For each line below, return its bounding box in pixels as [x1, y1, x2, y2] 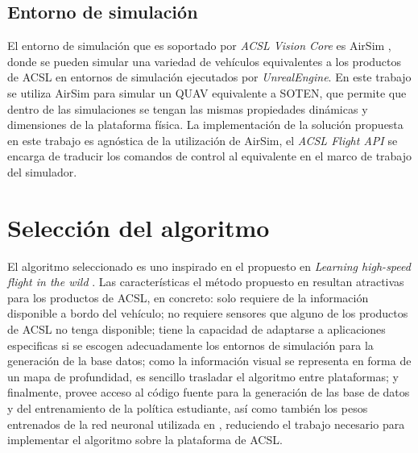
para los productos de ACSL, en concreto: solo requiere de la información [7, 289, 369, 305]
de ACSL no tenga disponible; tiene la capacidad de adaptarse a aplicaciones [7, 321, 386, 338]
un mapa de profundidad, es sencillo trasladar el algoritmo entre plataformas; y [7, 368, 399, 384]
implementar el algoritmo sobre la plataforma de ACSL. [7, 431, 283, 448]
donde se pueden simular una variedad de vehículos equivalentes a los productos [7, 52, 402, 69]
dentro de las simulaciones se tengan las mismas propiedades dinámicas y [7, 100, 368, 117]
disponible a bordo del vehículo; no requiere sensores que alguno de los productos [7, 305, 408, 322]
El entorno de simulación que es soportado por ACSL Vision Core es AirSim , [7, 37, 391, 54]
